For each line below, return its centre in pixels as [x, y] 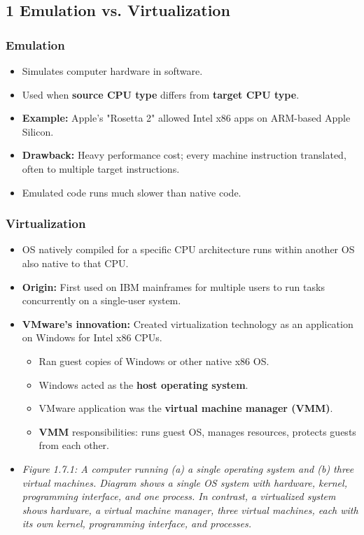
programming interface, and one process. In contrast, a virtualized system [179, 496]
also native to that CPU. [75, 263]
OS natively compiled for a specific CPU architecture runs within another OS [188, 249]
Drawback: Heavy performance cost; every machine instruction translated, [184, 155]
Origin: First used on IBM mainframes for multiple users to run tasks [173, 286]
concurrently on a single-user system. [101, 300]
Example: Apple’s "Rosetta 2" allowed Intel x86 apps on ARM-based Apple [186, 118]
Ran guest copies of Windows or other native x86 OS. [154, 361]
